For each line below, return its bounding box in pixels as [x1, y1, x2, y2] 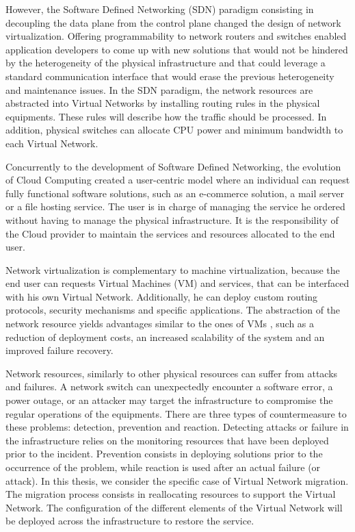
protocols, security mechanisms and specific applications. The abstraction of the [5, 303, 341, 317]
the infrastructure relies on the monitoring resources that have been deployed [5, 433, 329, 447]
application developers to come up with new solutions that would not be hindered [5, 42, 348, 56]
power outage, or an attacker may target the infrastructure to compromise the [5, 393, 333, 407]
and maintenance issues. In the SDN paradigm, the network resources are [5, 82, 313, 97]
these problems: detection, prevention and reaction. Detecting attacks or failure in [5, 420, 349, 434]
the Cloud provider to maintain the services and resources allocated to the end [5, 226, 335, 240]
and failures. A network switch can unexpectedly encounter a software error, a [5, 379, 333, 394]
